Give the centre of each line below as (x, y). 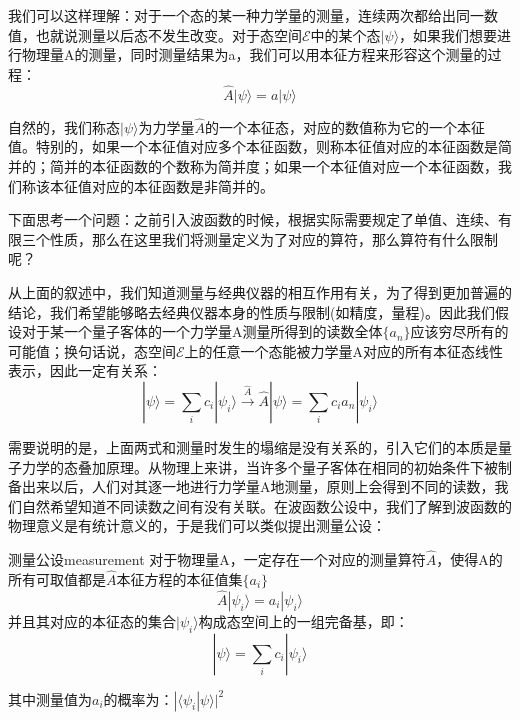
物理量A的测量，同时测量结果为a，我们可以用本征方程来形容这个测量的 (254, 54)
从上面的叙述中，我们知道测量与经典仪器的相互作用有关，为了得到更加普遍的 (260, 291)
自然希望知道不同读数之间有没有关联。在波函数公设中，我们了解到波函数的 (266, 505)
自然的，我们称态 (64, 126)
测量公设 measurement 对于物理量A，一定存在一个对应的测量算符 (217, 559)
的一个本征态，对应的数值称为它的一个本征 (344, 126)
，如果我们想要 (448, 34)
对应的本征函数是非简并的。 (182, 185)
